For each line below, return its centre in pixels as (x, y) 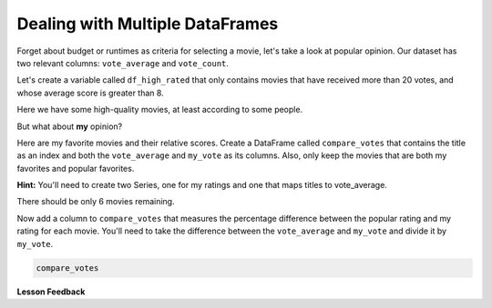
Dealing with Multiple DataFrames (148, 24)
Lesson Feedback (51, 292)
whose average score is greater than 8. (90, 93)
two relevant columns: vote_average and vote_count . (123, 63)
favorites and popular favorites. (76, 168)
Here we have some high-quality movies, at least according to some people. (160, 110)
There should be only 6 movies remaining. (96, 202)
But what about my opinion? (70, 126)
